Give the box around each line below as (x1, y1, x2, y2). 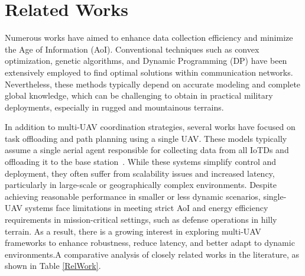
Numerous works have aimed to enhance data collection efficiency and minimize (5, 31, 293, 44)
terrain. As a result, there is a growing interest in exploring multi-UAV (5, 225, 261, 237)
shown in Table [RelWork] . (5, 259, 101, 272)
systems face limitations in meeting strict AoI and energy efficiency (25, 202, 268, 214)
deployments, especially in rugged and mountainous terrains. (5, 100, 224, 113)
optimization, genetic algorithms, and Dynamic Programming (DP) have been (5, 54, 287, 67)
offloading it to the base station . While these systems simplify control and (5, 155, 277, 168)
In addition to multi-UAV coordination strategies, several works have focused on (5, 121, 296, 133)
